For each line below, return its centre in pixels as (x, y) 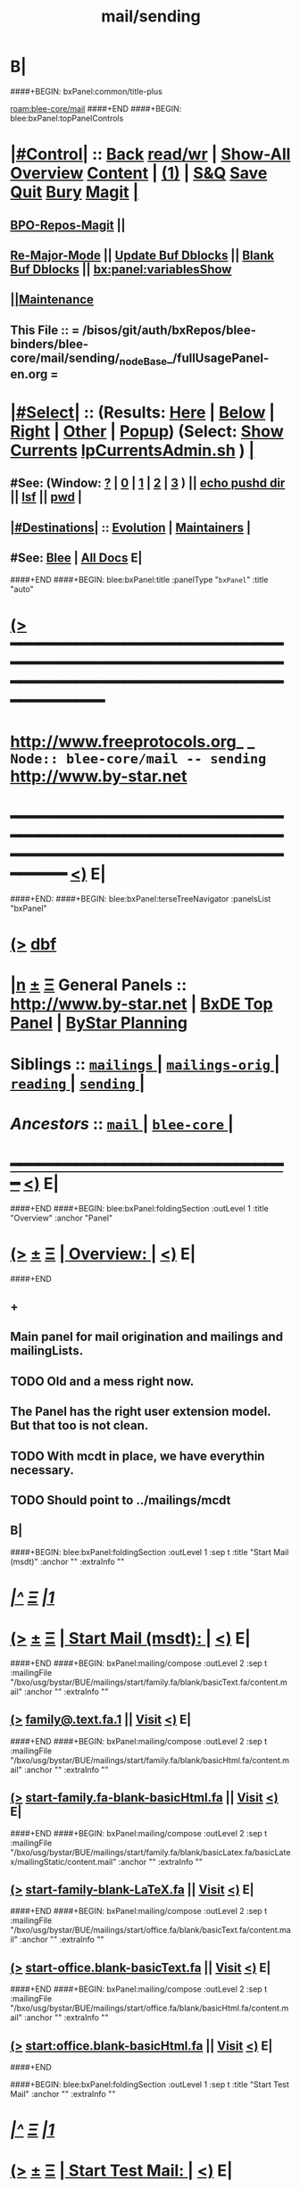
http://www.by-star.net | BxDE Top (142, 1004)
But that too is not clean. (79, 1426)
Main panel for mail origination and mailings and (147, 1337)
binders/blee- (49, 344)
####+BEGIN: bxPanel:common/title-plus (87, 91)
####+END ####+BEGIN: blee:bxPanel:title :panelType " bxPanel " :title (139, 579)
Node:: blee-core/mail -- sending (138, 759)
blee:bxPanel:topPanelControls (67, 118)
